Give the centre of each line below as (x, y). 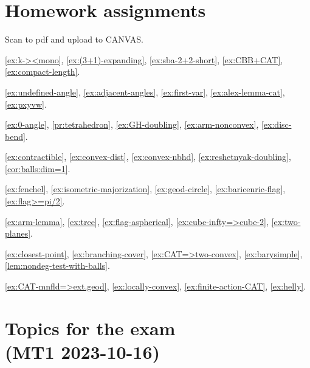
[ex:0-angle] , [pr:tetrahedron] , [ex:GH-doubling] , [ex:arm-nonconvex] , (132, 124)
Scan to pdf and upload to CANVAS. (74, 39)
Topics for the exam (90, 328)
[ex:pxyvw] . (26, 104)
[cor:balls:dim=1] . (38, 168)
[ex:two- (286, 221)
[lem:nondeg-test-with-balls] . (57, 266)
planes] (18, 233)
